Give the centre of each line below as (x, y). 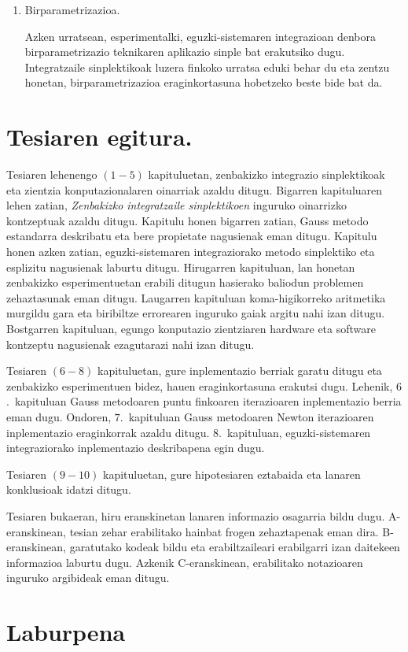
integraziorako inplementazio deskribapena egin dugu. (136, 448)
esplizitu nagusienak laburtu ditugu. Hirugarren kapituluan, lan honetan (181, 267)
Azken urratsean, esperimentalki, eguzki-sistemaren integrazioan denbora (200, 36)
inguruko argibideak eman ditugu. (88, 578)
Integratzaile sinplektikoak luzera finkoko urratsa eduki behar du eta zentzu (207, 67)
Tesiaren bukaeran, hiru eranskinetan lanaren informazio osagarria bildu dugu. (196, 515)
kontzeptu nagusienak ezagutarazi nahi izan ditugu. (130, 344)
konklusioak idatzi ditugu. (69, 489)
